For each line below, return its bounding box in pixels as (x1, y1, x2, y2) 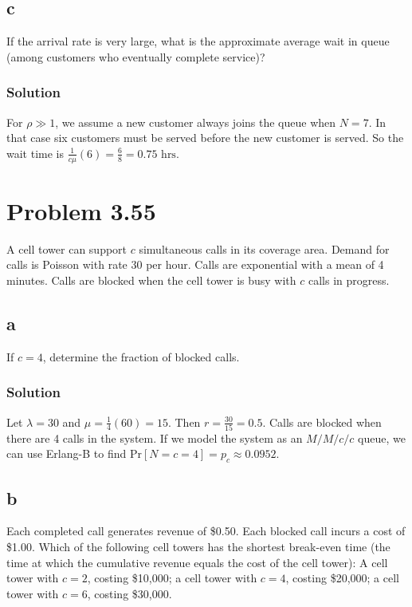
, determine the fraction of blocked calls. (42, 348, 240, 365)
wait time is (6, 144, 65, 161)
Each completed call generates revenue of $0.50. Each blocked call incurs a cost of (6, 522, 406, 539)
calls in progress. (308, 271, 390, 288)
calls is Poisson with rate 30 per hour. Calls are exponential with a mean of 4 (6, 256, 384, 273)
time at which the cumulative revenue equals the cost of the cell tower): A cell (6, 554, 388, 570)
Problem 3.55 (6, 194, 156, 227)
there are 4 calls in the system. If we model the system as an (6, 429, 303, 446)
